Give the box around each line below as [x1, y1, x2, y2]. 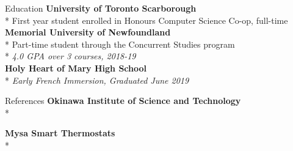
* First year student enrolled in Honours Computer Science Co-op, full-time [5, 13, 288, 26]
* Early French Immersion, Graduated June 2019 [5, 73, 189, 86]
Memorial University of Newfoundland [5, 26, 171, 39]
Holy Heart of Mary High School [5, 61, 147, 74]
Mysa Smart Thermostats [5, 127, 115, 139]
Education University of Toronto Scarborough [5, 2, 197, 14]
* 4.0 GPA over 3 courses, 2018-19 [5, 50, 136, 62]
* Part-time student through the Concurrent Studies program [5, 37, 235, 50]
